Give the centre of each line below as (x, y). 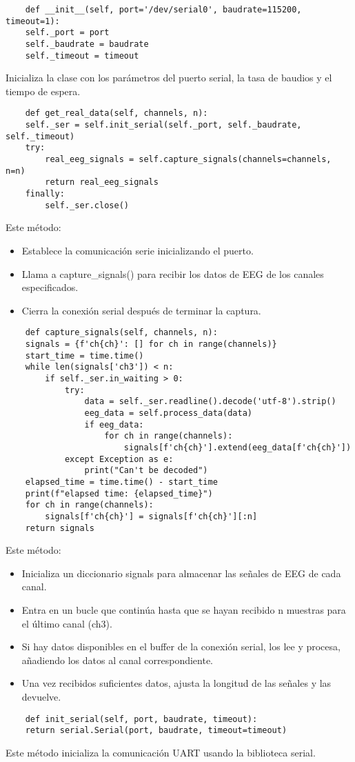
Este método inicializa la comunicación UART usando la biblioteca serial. (161, 752)
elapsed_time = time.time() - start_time (121, 482)
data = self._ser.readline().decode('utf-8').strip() (210, 402)
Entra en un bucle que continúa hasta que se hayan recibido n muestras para (184, 609)
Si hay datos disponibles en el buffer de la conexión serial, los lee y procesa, (181, 646)
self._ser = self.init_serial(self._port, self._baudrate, (163, 125)
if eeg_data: (114, 424)
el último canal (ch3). (67, 623)
